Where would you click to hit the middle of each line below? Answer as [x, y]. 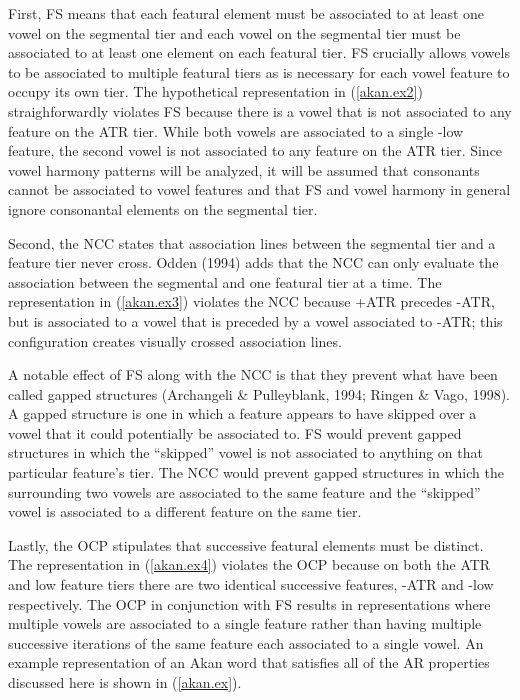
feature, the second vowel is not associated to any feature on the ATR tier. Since [255, 150]
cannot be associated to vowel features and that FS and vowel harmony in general [259, 189]
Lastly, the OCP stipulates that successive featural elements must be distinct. [246, 544]
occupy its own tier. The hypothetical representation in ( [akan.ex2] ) [215, 91]
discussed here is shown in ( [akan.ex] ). [125, 682]
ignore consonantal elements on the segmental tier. [163, 208]
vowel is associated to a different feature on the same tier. [185, 511]
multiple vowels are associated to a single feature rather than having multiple [245, 623]
